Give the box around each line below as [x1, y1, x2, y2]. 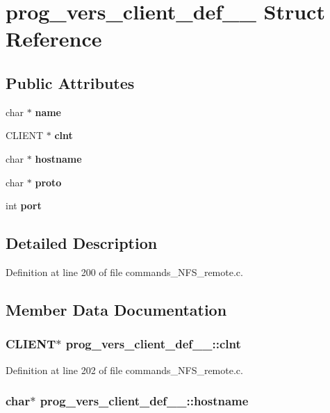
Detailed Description [6, 232, 158, 254]
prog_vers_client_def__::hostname [40, 392, 249, 410]
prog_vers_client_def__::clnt [65, 335, 241, 353]
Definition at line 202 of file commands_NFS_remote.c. [6, 362, 243, 377]
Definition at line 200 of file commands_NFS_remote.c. [6, 264, 243, 279]
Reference [6, 24, 102, 53]
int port [6, 198, 42, 213]
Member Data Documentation [6, 298, 227, 320]
